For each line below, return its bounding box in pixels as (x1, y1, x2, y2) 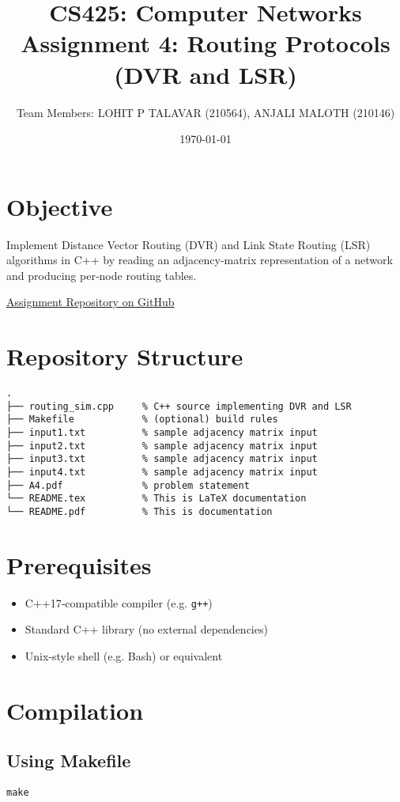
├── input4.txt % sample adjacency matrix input (6, 467, 318, 479)
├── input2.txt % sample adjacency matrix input (6, 440, 318, 452)
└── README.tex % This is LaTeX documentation (6, 493, 307, 505)
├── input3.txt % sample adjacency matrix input (6, 453, 318, 465)
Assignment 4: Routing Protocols (21, 27, 391, 59)
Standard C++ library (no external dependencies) (25, 621, 268, 637)
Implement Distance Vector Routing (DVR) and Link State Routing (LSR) (6, 236, 371, 252)
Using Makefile (6, 748, 131, 773)
